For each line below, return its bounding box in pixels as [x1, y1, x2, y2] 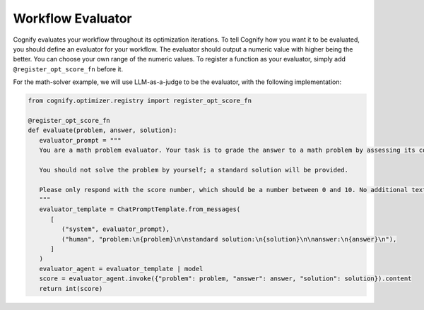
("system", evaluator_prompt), [61, 225, 170, 233]
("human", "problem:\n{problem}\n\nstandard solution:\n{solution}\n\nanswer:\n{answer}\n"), [61, 235, 397, 243]
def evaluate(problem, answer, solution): [28, 126, 177, 134]
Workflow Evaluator [13, 11, 132, 26]
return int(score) [39, 285, 103, 292]
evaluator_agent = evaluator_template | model [39, 265, 204, 273]
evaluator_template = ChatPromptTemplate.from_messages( [39, 205, 241, 213]
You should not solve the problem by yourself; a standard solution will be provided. [39, 166, 349, 174]
